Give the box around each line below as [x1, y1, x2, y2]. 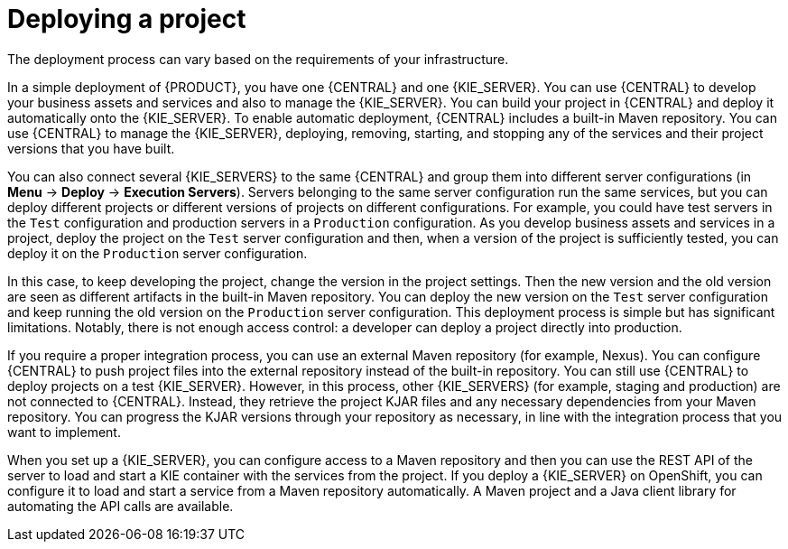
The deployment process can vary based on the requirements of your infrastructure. [7, 51, 509, 67]
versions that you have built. [7, 140, 175, 156]
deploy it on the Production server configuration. [7, 245, 308, 261]
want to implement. [7, 423, 121, 440]
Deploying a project [7, 4, 246, 34]
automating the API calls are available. [7, 498, 234, 514]
